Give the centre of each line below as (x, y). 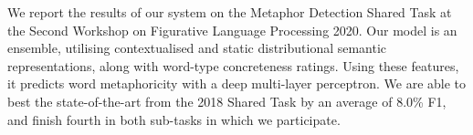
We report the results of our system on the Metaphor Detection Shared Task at (230, 12)
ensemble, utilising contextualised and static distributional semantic (197, 48)
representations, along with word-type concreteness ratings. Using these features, (233, 65)
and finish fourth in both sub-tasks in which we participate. (174, 119)
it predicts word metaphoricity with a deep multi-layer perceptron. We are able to (237, 83)
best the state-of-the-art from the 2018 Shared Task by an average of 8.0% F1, (227, 101)
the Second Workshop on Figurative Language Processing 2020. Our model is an (232, 30)
